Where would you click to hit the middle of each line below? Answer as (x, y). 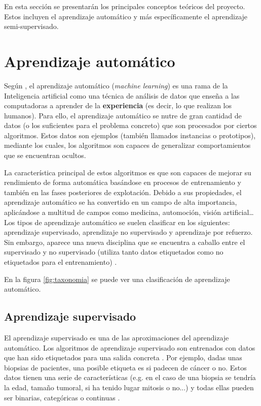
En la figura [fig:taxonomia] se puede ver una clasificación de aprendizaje (117, 279)
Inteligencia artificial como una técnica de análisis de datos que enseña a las (122, 95)
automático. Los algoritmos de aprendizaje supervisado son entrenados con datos (130, 347)
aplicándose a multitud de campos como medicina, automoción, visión (113, 212)
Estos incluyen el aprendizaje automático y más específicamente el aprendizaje (126, 16)
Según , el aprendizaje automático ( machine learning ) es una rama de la (116, 85)
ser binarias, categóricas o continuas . (62, 397)
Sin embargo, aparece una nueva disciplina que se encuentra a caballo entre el (125, 242)
